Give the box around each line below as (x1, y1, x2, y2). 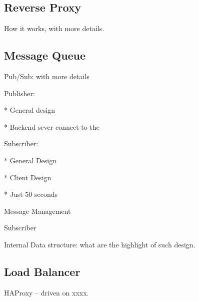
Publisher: (4, 88, 35, 98)
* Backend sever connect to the (4, 121, 99, 132)
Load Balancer (4, 263, 80, 279)
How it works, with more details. (4, 23, 104, 34)
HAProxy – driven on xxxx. (4, 287, 89, 297)
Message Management (4, 205, 71, 216)
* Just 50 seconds (4, 189, 57, 199)
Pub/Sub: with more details (4, 71, 89, 81)
